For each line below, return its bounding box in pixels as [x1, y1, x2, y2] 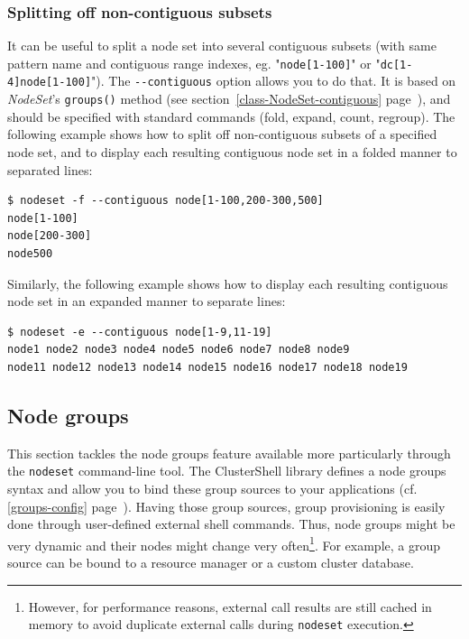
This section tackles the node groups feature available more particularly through [7, 443, 451, 462]
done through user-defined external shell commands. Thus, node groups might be [7, 514, 455, 533]
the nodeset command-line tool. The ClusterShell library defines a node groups [7, 461, 446, 480]
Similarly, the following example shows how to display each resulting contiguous [7, 273, 448, 292]
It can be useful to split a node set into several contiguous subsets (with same [7, 36, 437, 55]
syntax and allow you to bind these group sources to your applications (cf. [7, 478, 418, 497]
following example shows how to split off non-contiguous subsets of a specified [7, 125, 437, 144]
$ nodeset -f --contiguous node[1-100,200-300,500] [7, 194, 324, 208]
